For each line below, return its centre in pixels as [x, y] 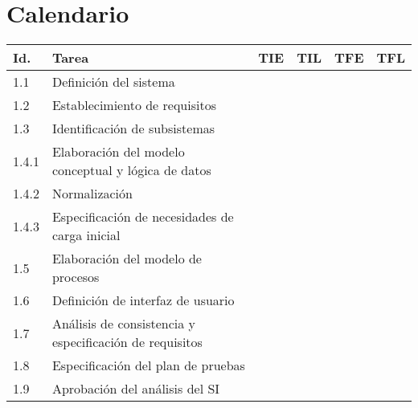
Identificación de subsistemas [133, 129]
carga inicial [86, 235]
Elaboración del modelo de [127, 259]
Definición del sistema [113, 82]
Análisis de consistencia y [124, 324]
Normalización [92, 194]
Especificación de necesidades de [143, 217]
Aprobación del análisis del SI [136, 389]
